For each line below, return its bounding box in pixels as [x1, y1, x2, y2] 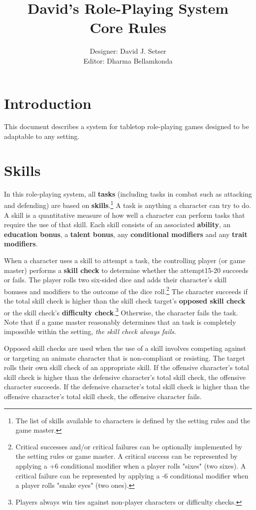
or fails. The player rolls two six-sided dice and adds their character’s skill [4, 274, 227, 285]
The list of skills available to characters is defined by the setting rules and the [15, 415, 251, 425]
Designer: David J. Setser [90, 46, 166, 56]
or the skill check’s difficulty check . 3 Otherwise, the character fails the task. [4, 306, 238, 317]
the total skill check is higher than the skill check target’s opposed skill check [4, 296, 246, 306]
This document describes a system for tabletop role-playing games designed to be [4, 121, 249, 132]
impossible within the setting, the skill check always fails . [4, 326, 176, 337]
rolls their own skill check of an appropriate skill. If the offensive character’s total [4, 362, 249, 373]
